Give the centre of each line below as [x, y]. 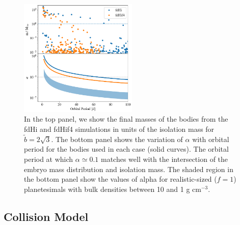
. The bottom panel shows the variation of [117, 139]
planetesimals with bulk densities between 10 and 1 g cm [113, 189]
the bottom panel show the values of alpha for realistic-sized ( [121, 179]
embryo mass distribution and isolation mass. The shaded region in [129, 169]
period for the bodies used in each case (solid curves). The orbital [126, 149]
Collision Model [46, 216]
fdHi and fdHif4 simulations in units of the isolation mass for [119, 129]
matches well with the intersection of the [164, 159]
